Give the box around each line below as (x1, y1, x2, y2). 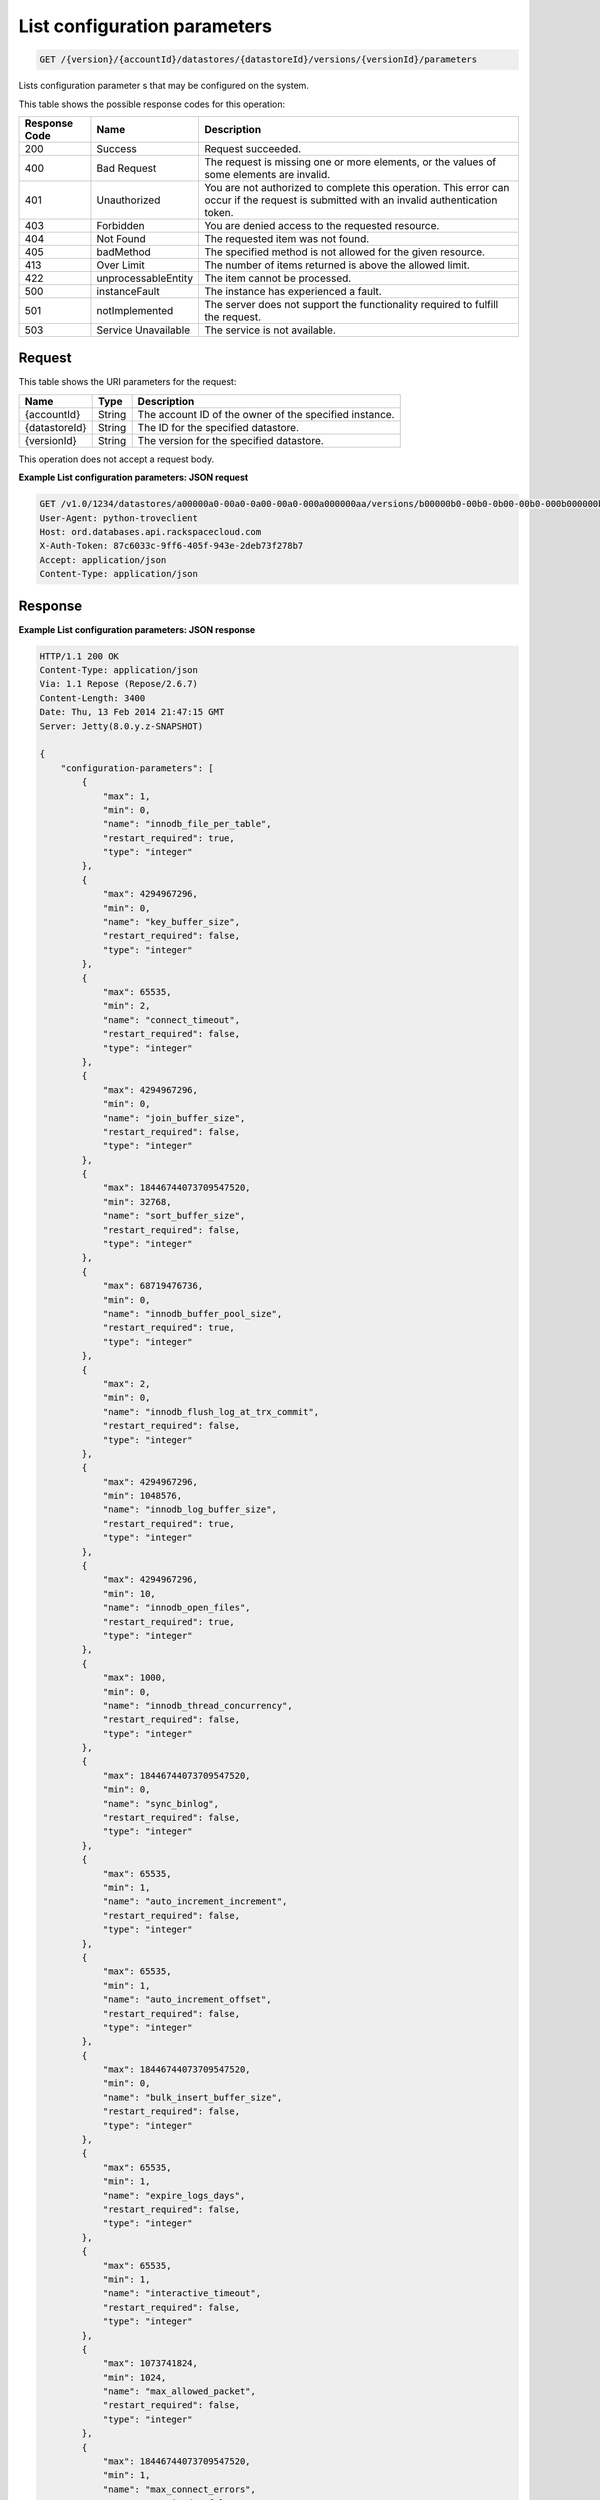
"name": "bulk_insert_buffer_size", (102, 2091, 283, 2103)
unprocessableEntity (96, 271, 194, 285)
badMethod (96, 245, 152, 259)
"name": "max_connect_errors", (102, 2483, 257, 2495)
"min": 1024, (102, 2371, 167, 2383)
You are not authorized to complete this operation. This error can (204, 180, 510, 194)
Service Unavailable (96, 323, 191, 337)
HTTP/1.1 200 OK (39, 650, 120, 662)
